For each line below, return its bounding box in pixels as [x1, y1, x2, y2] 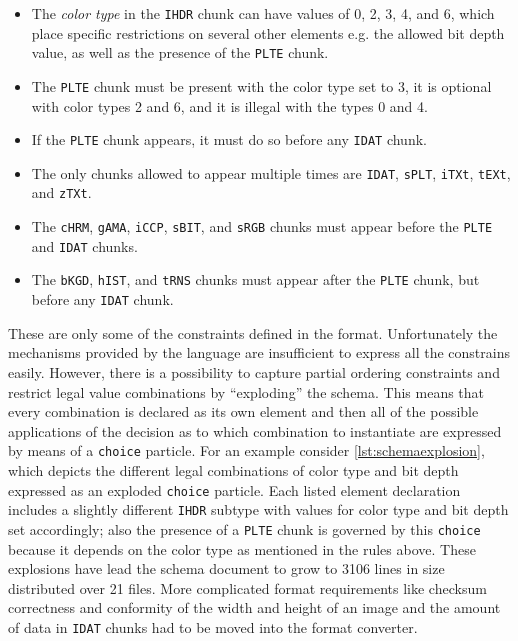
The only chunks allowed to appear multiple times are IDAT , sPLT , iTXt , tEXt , [31, 162, 511, 183]
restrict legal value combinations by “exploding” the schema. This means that [8, 381, 485, 402]
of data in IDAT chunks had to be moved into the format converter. [8, 616, 418, 637]
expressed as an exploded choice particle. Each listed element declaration [8, 479, 461, 500]
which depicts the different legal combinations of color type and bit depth [8, 459, 459, 480]
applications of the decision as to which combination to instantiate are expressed [8, 420, 502, 441]
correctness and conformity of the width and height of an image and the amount [8, 597, 501, 618]
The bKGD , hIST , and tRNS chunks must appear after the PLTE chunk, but [31, 269, 480, 290]
